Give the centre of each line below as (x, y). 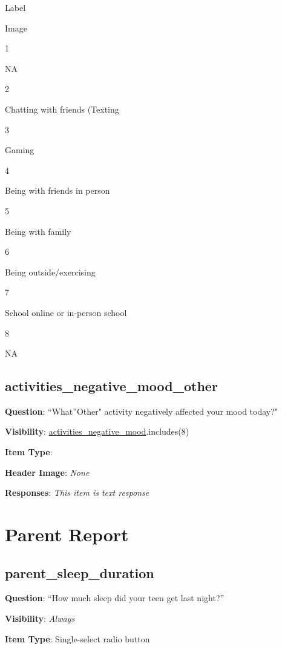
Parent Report (67, 534)
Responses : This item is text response (77, 493)
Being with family (38, 231)
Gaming (20, 150)
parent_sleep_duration (80, 572)
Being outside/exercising (50, 272)
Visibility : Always (40, 618)
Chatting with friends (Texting (62, 109)
